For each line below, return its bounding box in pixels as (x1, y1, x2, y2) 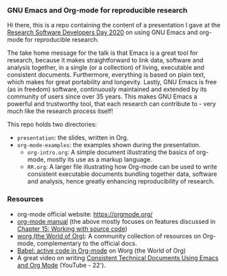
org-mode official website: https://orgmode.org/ (16, 210, 153, 218)
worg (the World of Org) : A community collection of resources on (16, 231, 201, 240)
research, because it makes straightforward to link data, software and (7, 56, 204, 64)
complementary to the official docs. (36, 239, 137, 247)
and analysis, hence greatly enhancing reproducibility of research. (27, 177, 215, 186)
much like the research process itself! (7, 107, 113, 115)
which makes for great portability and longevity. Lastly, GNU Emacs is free (7, 78, 217, 86)
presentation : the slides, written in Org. (16, 134, 129, 142)
